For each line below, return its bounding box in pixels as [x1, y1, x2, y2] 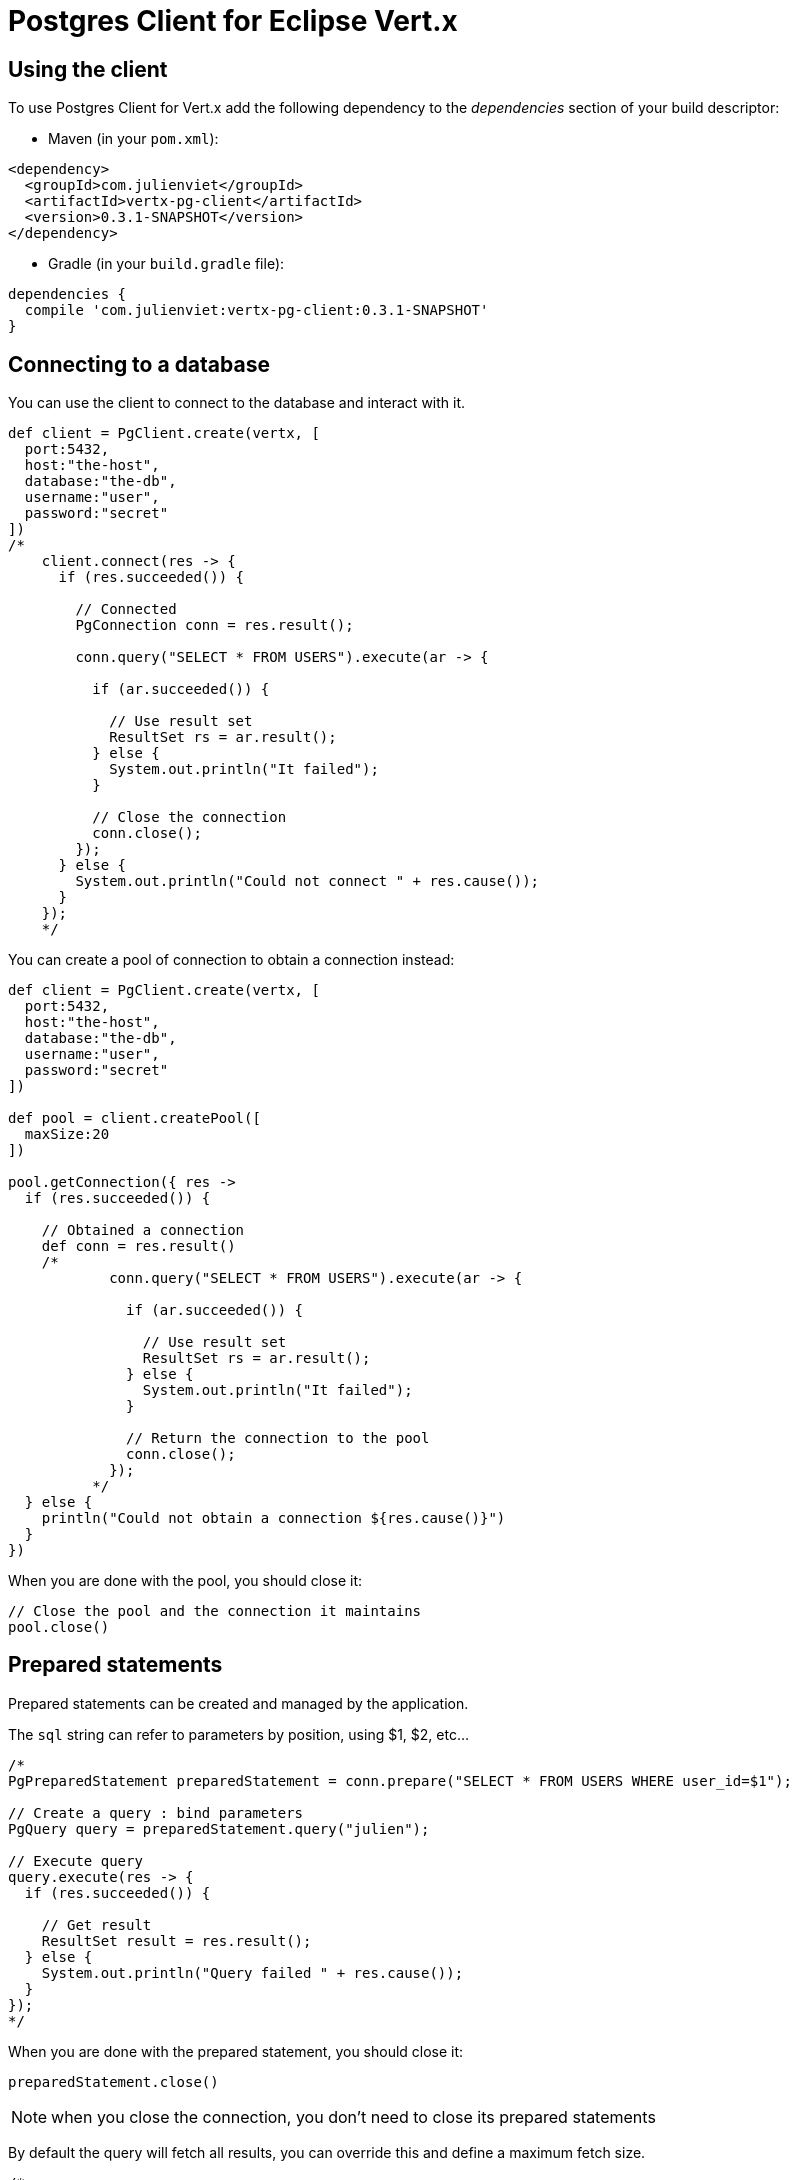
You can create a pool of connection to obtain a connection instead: [8, 951, 455, 969]
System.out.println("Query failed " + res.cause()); [41, 1964, 464, 1981]
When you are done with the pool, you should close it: [8, 1572, 363, 1590]
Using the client [8, 56, 168, 82]
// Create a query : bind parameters [8, 1804, 304, 1821]
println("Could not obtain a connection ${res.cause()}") [41, 1510, 506, 1527]
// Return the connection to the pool [126, 1430, 430, 1447]
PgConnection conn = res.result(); [75, 617, 354, 634]
